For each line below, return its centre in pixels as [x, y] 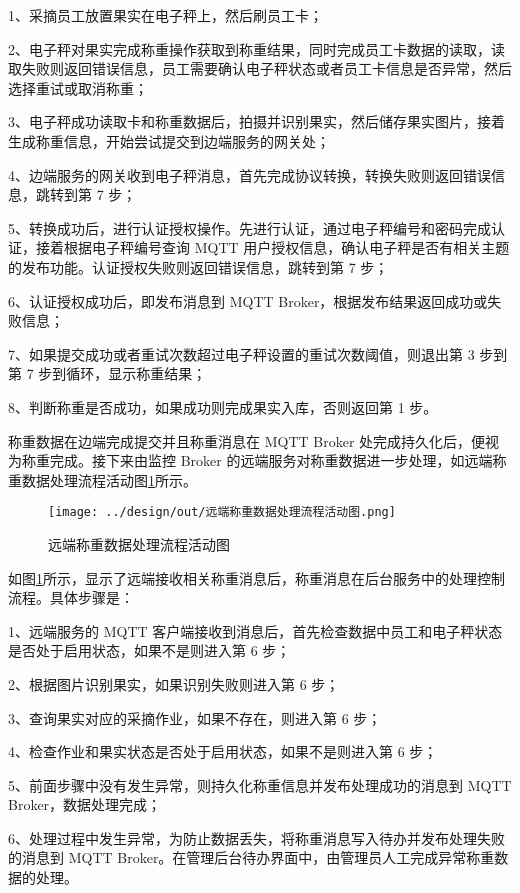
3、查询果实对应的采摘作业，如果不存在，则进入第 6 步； [195, 717]
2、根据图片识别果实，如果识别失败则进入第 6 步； [174, 683]
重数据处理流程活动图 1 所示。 [102, 479]
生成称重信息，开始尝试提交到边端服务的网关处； [169, 140]
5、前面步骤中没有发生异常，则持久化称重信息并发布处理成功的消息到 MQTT [260, 784]
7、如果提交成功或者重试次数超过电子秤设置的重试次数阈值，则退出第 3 [241, 353]
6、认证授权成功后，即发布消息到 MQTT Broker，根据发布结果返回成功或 [248, 300]
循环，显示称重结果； [136, 373]
